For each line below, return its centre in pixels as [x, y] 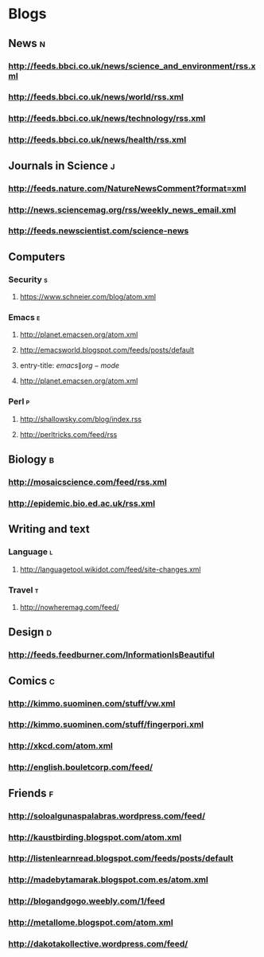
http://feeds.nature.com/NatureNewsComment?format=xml [127, 188]
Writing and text [49, 529]
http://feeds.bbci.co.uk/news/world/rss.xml [96, 97]
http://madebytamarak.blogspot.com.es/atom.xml [108, 880]
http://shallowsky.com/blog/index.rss [80, 419]
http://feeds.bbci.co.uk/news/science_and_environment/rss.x [132, 66]
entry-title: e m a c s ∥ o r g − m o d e [70, 365]
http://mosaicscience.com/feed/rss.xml [87, 482]
